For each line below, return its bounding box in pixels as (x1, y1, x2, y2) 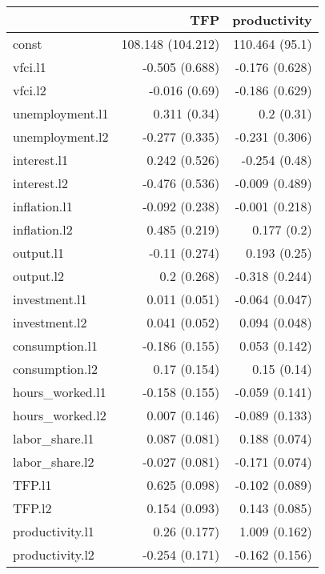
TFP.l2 (13, 499, 52, 517)
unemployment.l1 (13, 104, 109, 122)
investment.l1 (13, 290, 87, 308)
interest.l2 (13, 174, 69, 192)
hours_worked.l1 (13, 383, 106, 401)
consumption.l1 (13, 336, 98, 355)
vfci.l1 (13, 58, 46, 76)
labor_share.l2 (13, 452, 94, 471)
